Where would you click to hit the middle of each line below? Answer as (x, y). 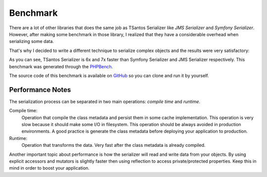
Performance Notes (40, 90)
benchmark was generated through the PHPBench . (61, 66)
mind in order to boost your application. (49, 168)
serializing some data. (32, 42)
